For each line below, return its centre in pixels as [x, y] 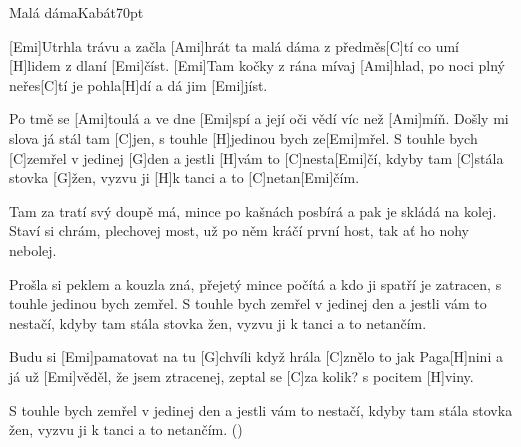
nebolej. [33, 249]
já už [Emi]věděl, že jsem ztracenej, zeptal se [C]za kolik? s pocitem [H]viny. [241, 375]
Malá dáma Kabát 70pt [76, 12]
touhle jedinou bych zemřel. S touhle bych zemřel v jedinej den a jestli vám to [248, 303]
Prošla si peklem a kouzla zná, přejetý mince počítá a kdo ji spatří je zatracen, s [255, 283]
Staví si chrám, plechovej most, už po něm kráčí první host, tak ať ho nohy [239, 230]
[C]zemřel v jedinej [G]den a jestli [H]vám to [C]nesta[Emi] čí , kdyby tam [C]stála [256, 157]
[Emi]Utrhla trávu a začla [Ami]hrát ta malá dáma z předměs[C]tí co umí [234, 45]
